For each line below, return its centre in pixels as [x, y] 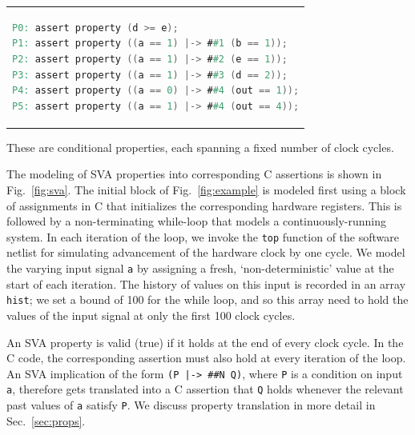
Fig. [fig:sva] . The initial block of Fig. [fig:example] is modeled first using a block [206, 190]
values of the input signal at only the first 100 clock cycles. [151, 315]
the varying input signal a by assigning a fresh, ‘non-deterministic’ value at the [200, 268]
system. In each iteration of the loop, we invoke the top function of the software [203, 236]
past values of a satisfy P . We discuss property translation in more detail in [191, 405]
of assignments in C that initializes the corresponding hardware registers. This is [204, 205]
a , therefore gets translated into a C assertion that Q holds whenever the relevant [205, 389]
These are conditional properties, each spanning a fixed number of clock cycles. [200, 147]
